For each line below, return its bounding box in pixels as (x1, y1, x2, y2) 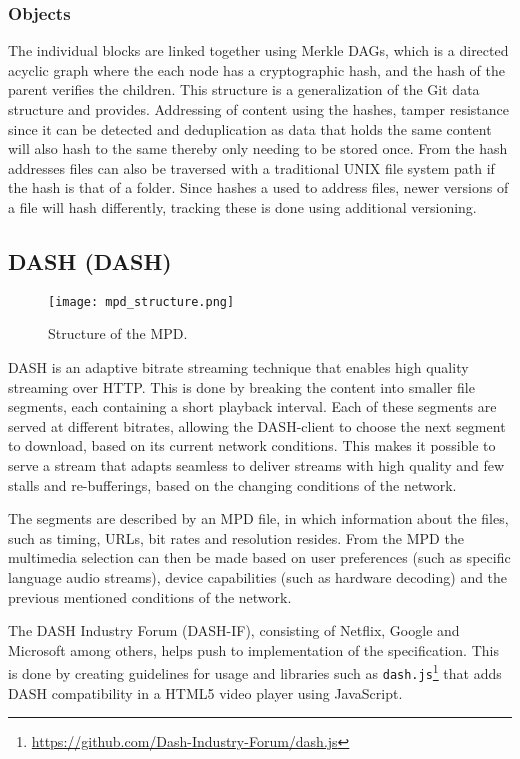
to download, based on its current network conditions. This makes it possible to (8, 435, 496, 456)
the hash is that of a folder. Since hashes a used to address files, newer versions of (8, 177, 509, 198)
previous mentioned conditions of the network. (8, 586, 292, 607)
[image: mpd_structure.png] (48, 294, 235, 309)
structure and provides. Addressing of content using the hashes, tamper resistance (8, 99, 510, 119)
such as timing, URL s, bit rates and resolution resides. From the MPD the (8, 527, 464, 548)
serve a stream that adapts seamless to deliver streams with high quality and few (8, 454, 505, 475)
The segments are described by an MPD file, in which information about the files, (8, 508, 509, 529)
